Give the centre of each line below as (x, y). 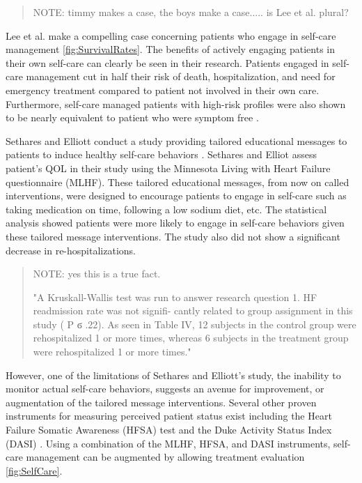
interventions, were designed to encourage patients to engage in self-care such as (176, 195)
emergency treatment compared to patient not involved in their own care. (163, 90)
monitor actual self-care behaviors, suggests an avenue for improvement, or (165, 389)
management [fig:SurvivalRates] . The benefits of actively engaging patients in (171, 49)
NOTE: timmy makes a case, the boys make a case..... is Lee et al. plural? (191, 12)
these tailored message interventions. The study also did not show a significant (173, 236)
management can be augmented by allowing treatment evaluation (165, 457)
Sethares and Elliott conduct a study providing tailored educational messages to (176, 140)
